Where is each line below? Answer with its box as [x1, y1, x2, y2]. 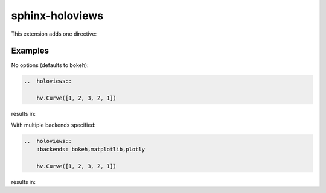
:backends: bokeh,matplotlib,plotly [36, 145, 145, 153]
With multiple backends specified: [11, 121, 96, 128]
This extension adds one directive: [11, 30, 97, 37]
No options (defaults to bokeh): [11, 62, 89, 69]
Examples [11, 46, 50, 56]
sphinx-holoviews [11, 9, 104, 22]
